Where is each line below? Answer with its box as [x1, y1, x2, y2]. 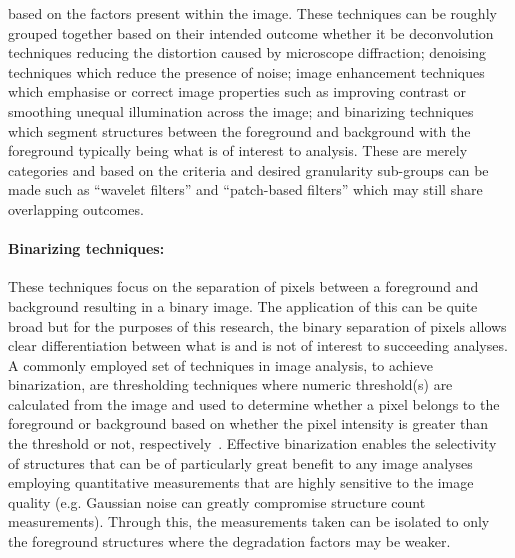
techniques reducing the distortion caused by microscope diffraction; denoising [8, 42, 487, 63]
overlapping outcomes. [8, 198, 144, 219]
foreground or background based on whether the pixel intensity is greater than [8, 413, 489, 434]
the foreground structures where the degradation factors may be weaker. [8, 531, 451, 552]
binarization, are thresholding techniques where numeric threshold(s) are [8, 374, 453, 395]
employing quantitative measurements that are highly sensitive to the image [8, 472, 474, 493]
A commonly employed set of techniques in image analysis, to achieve [8, 354, 433, 375]
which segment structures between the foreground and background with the [8, 120, 471, 141]
